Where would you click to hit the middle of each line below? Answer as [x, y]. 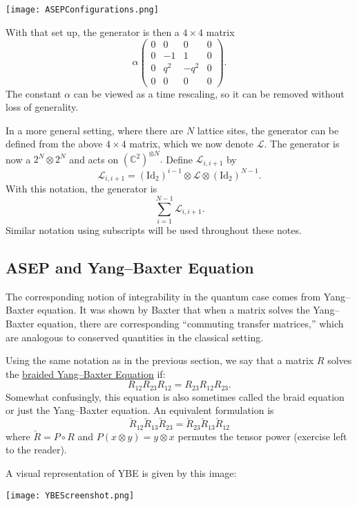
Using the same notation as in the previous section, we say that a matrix [160, 360]
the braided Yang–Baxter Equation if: [86, 373]
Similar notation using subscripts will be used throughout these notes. [154, 230]
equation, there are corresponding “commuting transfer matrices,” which [191, 324]
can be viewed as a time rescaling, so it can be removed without [209, 93]
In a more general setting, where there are [95, 130]
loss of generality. [42, 107]
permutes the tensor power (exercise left [262, 436]
